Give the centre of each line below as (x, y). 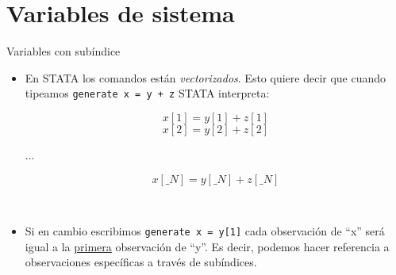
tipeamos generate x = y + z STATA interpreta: (147, 93)
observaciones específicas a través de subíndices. (141, 262)
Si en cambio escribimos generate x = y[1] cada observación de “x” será (205, 231)
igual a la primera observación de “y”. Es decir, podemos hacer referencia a (207, 246)
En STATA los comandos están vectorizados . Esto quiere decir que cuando (206, 77)
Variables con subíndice (63, 51)
